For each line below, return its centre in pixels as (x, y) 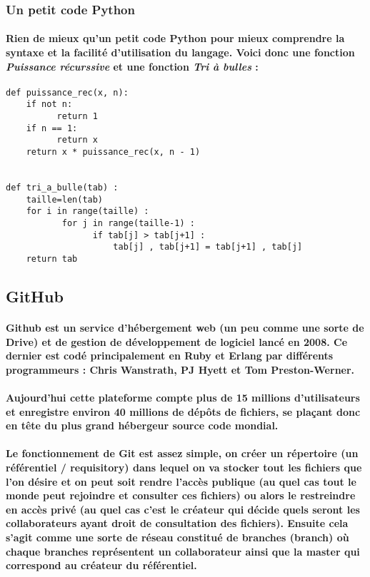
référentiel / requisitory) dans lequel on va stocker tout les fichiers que (184, 467)
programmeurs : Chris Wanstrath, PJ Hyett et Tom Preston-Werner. (180, 369)
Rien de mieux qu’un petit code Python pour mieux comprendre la (175, 38)
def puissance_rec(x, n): (67, 92)
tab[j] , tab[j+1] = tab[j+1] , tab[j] (208, 247)
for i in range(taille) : (87, 211)
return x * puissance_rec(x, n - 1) (113, 152)
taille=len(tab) (65, 199)
